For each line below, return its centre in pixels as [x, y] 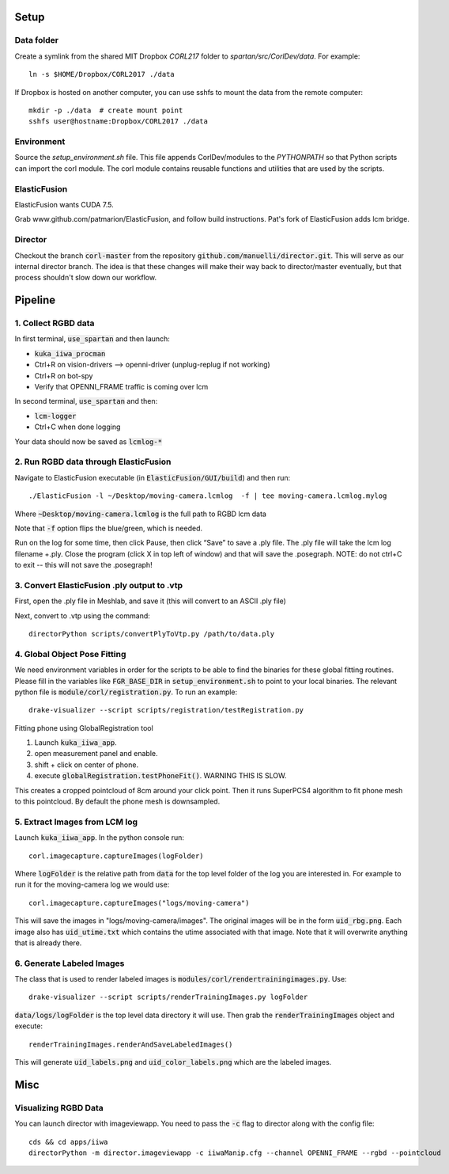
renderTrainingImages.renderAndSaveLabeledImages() [131, 1044]
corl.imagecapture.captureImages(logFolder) [117, 856]
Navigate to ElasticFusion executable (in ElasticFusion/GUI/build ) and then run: [153, 477]
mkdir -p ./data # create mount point [106, 110]
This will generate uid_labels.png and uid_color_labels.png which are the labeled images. [173, 1062]
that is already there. [48, 943]
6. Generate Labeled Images [70, 963]
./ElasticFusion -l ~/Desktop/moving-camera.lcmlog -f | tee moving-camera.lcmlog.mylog [208, 496]
